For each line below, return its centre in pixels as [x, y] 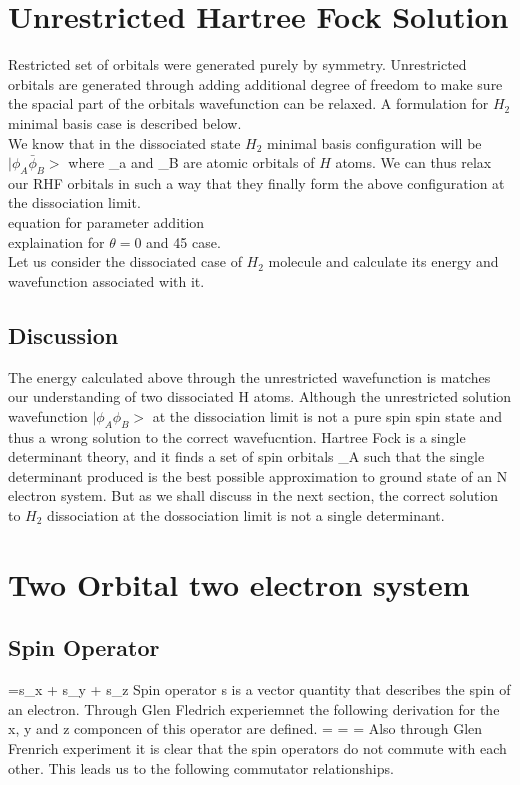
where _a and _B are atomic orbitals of [191, 162]
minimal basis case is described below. [125, 122]
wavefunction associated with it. [106, 280]
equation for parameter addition [106, 222]
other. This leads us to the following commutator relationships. [201, 767]
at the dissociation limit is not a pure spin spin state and [327, 415]
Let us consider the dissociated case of [125, 261]
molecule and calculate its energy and [383, 261]
